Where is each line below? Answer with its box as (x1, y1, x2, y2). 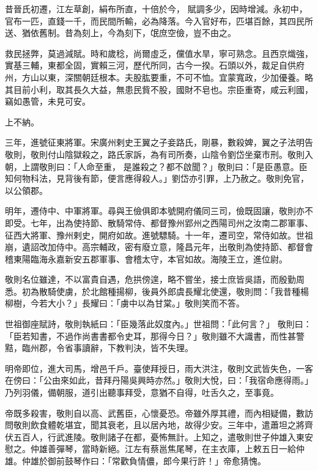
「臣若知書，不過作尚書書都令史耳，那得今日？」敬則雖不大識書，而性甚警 (5, 329, 305, 342)
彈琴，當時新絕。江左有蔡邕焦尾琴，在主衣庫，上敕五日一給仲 (56, 442, 305, 455)
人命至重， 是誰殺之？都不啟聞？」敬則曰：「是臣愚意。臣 (77, 160, 308, 172)
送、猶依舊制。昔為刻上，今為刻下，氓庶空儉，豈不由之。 (5, 26, 236, 39)
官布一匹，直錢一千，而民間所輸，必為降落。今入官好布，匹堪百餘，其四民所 (5, 14, 313, 27)
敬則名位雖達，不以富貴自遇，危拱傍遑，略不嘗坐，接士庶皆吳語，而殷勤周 (5, 273, 305, 286)
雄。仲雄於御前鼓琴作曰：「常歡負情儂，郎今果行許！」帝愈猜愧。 (5, 454, 266, 467)
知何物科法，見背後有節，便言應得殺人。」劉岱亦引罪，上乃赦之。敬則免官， (5, 172, 309, 185)
